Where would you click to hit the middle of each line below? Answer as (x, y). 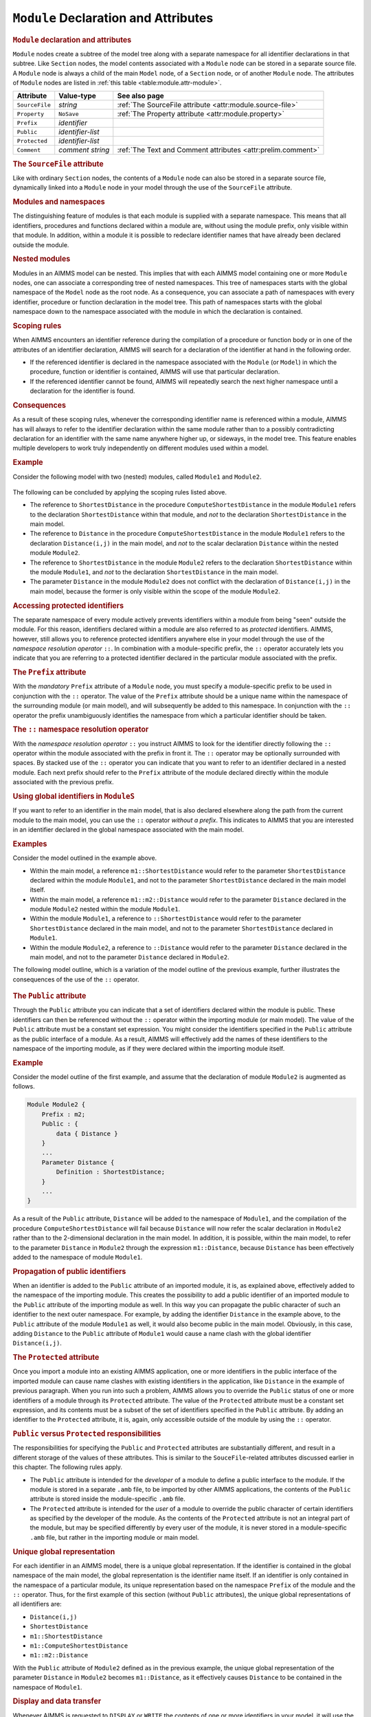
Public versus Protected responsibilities (87, 1434)
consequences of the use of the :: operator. (76, 979)
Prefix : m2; (64, 1114)
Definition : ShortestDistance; (110, 1172)
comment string (84, 150)
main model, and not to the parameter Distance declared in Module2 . (130, 957)
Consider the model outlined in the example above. (85, 858)
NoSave (69, 114)
